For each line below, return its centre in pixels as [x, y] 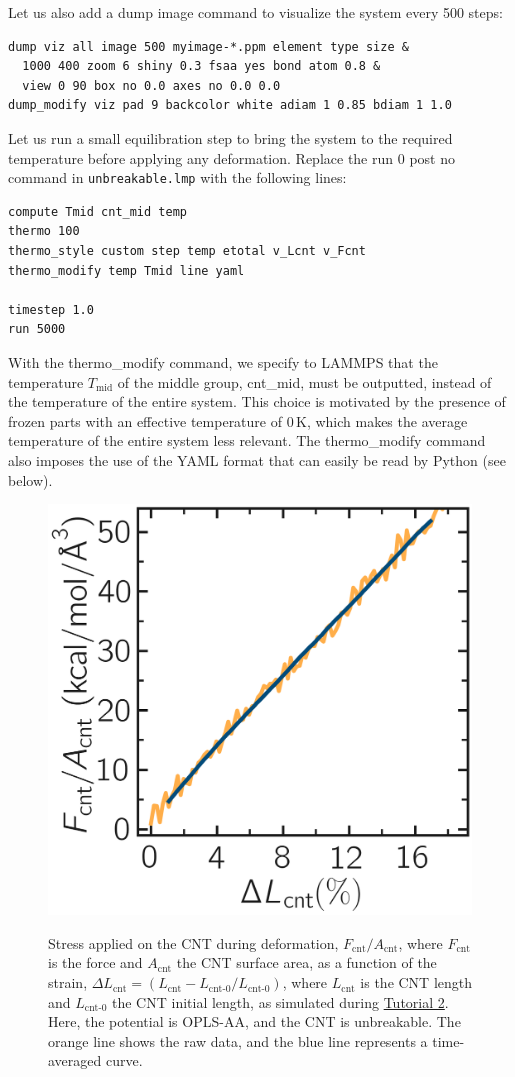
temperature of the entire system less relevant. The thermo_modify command [247, 440]
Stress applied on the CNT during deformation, [193, 942]
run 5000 [37, 329]
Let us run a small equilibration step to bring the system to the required [230, 137]
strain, [68, 982]
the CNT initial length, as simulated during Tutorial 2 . [280, 1001]
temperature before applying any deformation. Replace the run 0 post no [231, 157]
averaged [75, 1060]
